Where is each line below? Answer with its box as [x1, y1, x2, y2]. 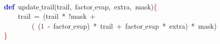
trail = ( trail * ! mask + [17, 11, 96, 21]
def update [4, 1, 39, 11]
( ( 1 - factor [32, 20, 72, 31]
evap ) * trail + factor [73, 20, 143, 31]
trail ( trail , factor [41, 1, 93, 11]
